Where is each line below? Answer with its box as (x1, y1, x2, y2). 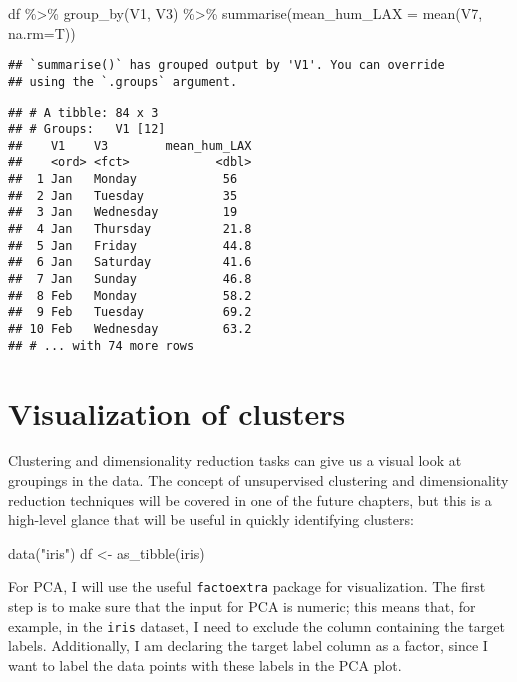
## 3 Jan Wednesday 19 (8, 205, 238, 220)
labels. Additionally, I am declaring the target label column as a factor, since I (8, 635, 488, 656)
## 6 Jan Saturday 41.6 (8, 255, 252, 270)
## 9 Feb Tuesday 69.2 (8, 305, 252, 320)
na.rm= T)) (8, 22, 76, 43)
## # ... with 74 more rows (8, 338, 195, 353)
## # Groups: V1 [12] (8, 122, 166, 137)
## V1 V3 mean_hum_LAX (8, 138, 252, 153)
